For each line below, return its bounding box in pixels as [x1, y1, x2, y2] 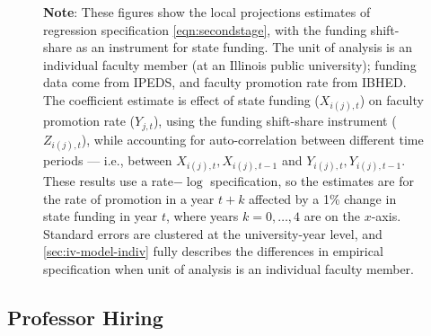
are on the [303, 207, 361, 225]
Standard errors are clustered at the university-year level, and [43, 224, 383, 243]
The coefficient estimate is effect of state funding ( [43, 90, 320, 109]
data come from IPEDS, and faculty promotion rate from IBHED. [43, 73, 407, 92]
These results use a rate [43, 171, 174, 190]
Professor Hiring [7, 303, 163, 331]
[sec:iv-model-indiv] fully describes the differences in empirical [43, 242, 383, 261]
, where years [166, 207, 239, 225]
